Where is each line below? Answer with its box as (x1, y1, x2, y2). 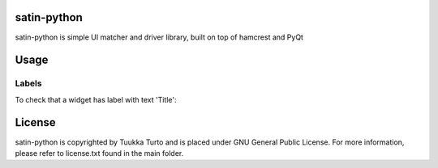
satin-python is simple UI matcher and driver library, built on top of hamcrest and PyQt (15, 32, 304, 42)
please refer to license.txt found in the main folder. (15, 148, 184, 157)
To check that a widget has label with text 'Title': (15, 94, 177, 104)
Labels (15, 78, 42, 89)
